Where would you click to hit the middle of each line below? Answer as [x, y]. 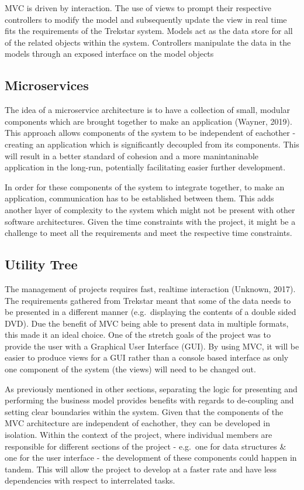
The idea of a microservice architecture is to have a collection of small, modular [148, 110]
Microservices [47, 85]
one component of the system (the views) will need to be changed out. [130, 369]
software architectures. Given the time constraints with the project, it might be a [150, 221]
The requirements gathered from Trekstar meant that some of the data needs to [148, 300]
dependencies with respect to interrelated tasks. [90, 480]
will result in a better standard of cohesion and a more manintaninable [132, 155]
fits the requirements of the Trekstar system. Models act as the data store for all [149, 31]
